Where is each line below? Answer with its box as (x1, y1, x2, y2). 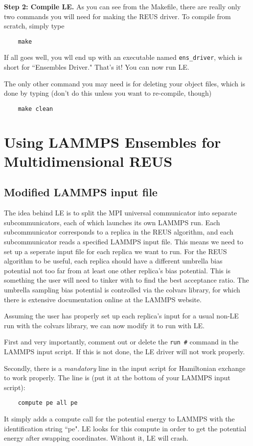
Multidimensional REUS (4, 151, 173, 171)
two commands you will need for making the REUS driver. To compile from (4, 11, 231, 21)
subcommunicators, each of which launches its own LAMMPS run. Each (4, 217, 220, 227)
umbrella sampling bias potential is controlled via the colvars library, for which (4, 285, 240, 295)
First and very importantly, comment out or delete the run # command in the (4, 337, 239, 347)
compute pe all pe (18, 399, 78, 407)
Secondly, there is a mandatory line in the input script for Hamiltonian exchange (4, 363, 246, 373)
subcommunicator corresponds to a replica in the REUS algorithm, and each (4, 227, 233, 237)
